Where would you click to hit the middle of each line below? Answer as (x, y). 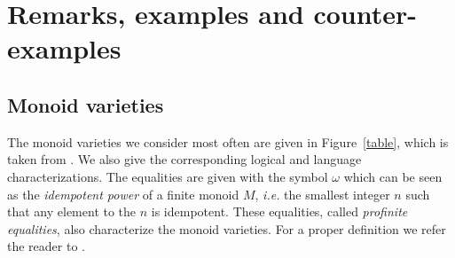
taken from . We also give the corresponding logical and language (184, 159)
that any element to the (72, 211)
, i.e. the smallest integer (322, 194)
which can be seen (393, 176)
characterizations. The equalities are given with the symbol (168, 176)
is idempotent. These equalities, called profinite (279, 211)
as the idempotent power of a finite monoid (123, 194)
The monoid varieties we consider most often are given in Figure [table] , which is (228, 141)
